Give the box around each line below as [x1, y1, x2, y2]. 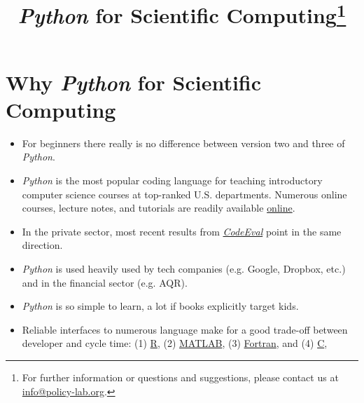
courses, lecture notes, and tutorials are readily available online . [22, 200, 295, 215]
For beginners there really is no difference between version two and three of [22, 135, 345, 150]
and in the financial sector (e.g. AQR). [22, 275, 188, 289]
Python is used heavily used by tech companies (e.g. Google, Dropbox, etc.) [22, 261, 346, 275]
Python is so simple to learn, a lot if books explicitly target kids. [22, 299, 299, 313]
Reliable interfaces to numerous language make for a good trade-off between [22, 322, 348, 336]
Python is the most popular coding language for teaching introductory [22, 173, 323, 188]
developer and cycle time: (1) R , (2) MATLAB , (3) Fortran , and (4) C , [22, 336, 328, 350]
